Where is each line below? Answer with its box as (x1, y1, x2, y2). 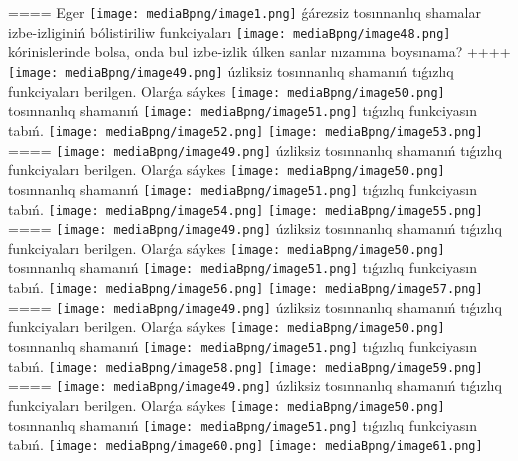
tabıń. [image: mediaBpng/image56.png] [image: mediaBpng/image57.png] (8, 277, 483, 298)
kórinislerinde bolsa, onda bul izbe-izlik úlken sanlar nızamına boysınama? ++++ (8, 41, 511, 62)
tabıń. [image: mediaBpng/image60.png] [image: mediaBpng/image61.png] (8, 434, 483, 455)
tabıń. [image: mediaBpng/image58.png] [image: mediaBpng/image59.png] (8, 355, 483, 376)
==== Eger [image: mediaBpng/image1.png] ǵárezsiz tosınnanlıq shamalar (8, 2, 482, 22)
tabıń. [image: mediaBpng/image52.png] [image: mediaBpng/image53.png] (8, 119, 483, 140)
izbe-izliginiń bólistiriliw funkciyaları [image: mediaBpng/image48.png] (8, 21, 451, 42)
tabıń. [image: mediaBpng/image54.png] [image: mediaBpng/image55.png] (8, 198, 483, 219)
